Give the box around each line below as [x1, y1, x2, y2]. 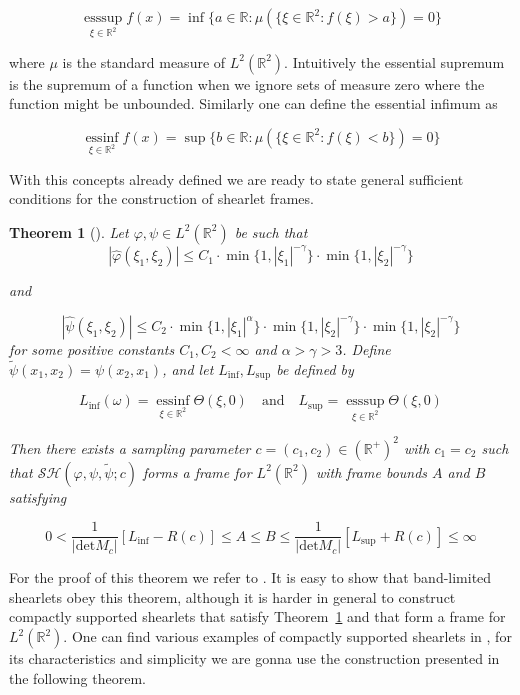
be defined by [276, 358, 354, 379]
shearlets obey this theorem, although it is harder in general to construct [9, 586, 456, 607]
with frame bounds [315, 461, 428, 482]
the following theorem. [9, 667, 146, 688]
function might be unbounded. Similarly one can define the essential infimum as [9, 93, 498, 114]
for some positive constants [9, 339, 175, 360]
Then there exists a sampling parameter [9, 437, 251, 458]
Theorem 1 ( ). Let [9, 221, 129, 242]
